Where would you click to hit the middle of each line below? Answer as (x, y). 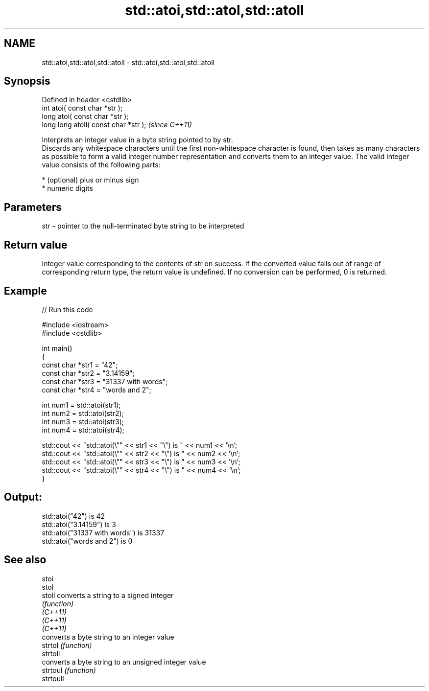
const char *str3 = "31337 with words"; (105, 381)
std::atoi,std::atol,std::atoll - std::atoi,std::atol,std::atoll (128, 62)
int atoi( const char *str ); (82, 108)
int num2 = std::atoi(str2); (83, 413)
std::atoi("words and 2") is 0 (87, 541)
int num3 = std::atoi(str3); (83, 421)
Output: (23, 497)
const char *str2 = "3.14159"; (88, 373)
